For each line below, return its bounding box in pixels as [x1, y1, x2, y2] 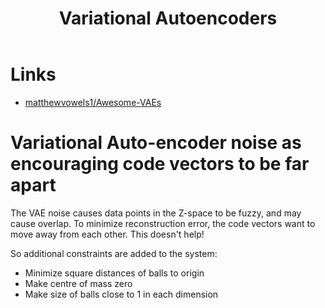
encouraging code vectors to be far [10, 153, 310, 176]
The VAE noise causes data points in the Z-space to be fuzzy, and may [10, 207, 302, 219]
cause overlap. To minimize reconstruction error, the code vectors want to [10, 217, 316, 229]
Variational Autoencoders [58, 7, 278, 30]
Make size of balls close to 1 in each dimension [24, 288, 219, 300]
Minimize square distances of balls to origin [24, 267, 205, 279]
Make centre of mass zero [24, 277, 133, 289]
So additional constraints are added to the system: [10, 247, 218, 259]
